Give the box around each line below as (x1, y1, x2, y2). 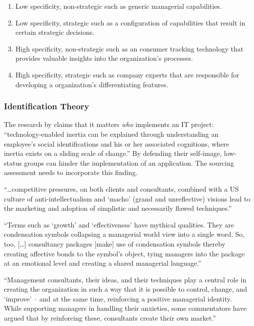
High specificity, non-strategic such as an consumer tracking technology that (15, 43, 244, 53)
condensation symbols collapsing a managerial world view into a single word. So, (4, 229, 245, 239)
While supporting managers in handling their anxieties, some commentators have (4, 303, 247, 313)
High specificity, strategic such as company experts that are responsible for (15, 69, 239, 79)
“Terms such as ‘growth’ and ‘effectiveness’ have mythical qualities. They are (4, 219, 234, 229)
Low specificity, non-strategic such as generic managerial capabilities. (15, 1, 222, 11)
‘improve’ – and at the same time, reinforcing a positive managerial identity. (4, 293, 232, 303)
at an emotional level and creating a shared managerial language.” (4, 258, 201, 268)
